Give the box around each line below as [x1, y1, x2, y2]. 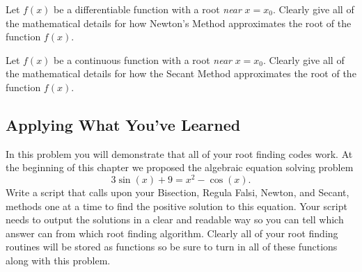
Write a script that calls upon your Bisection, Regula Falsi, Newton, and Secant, [6, 185, 349, 200]
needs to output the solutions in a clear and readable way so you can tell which [6, 212, 344, 227]
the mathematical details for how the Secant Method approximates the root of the [6, 66, 356, 81]
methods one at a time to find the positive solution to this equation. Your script [6, 198, 347, 213]
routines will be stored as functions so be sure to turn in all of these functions [6, 239, 338, 254]
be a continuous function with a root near [54, 52, 232, 67]
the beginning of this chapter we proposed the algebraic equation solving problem [6, 160, 354, 175]
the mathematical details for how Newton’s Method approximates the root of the [6, 15, 352, 30]
